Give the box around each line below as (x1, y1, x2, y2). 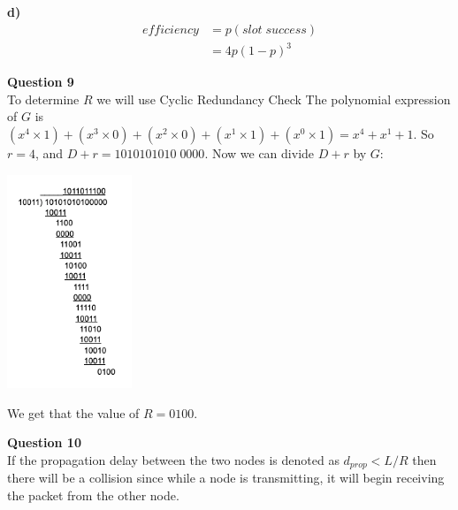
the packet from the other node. (7, 485, 179, 504)
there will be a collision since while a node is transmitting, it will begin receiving (7, 468, 445, 487)
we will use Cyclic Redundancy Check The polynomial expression (96, 89, 451, 108)
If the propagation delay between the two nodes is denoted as (7, 450, 340, 468)
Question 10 (7, 433, 81, 452)
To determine (7, 89, 80, 108)
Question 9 (7, 72, 74, 91)
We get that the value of (7, 403, 140, 422)
